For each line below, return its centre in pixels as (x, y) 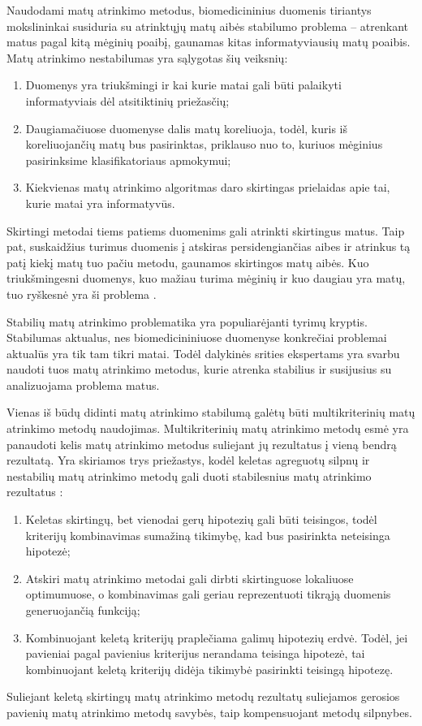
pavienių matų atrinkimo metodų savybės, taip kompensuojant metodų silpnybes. (209, 712)
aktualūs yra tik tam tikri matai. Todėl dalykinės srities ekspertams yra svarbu (203, 353)
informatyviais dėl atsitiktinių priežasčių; (127, 100)
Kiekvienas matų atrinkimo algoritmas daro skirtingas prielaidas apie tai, (208, 187)
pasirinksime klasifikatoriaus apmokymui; (128, 160)
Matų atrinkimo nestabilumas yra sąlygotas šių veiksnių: (147, 57)
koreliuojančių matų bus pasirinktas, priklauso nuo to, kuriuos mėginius (204, 144)
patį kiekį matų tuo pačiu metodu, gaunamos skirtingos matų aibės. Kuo (188, 262)
